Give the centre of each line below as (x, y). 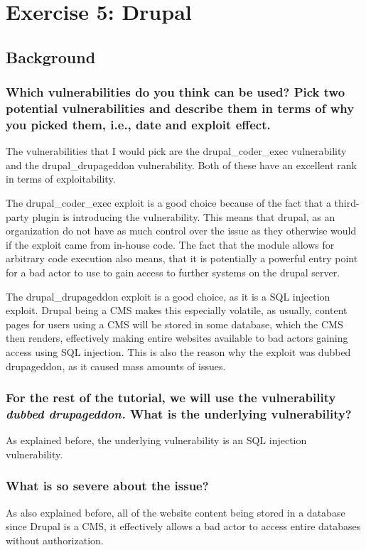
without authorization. (55, 540)
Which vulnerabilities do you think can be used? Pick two (176, 92)
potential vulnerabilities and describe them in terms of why (180, 108)
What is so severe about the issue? (107, 486)
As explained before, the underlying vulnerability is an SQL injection (156, 440)
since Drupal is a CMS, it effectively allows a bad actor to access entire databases (183, 526)
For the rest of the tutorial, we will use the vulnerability (171, 398)
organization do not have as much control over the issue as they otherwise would (181, 231)
